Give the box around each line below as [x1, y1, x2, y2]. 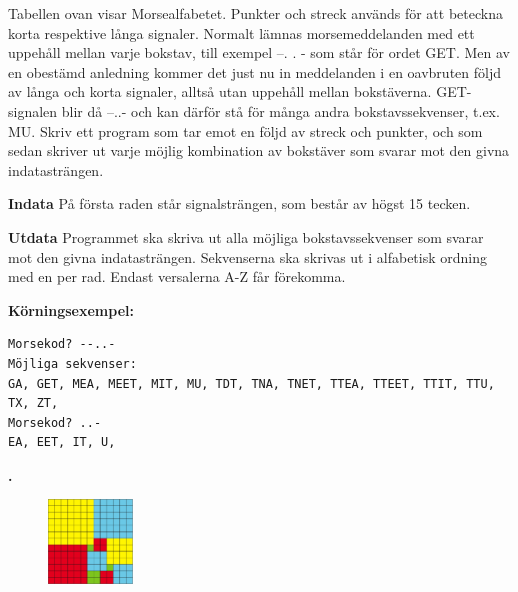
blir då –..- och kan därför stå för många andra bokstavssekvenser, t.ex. [61, 100, 500, 121]
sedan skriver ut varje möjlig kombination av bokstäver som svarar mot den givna [8, 140, 510, 161]
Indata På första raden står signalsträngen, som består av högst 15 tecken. [8, 193, 471, 214]
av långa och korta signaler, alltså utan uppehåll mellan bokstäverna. [8, 81, 432, 102]
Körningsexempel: [8, 299, 134, 320]
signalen [8, 100, 58, 121]
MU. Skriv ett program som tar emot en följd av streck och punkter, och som [8, 120, 483, 141]
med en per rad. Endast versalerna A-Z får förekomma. [8, 266, 346, 287]
